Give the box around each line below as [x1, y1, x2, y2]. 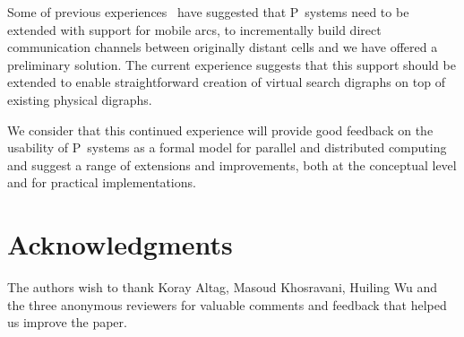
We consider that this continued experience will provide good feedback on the [7, 120, 434, 139]
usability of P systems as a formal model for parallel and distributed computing [7, 138, 447, 157]
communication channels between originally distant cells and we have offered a [7, 38, 438, 56]
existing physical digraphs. [7, 90, 152, 108]
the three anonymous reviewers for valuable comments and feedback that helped [7, 295, 447, 314]
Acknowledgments [7, 226, 233, 263]
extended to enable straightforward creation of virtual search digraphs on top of [7, 73, 445, 91]
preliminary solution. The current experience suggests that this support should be [7, 55, 456, 73]
